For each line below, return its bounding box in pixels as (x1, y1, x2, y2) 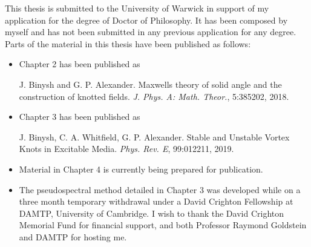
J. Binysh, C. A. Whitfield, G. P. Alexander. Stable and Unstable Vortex (19, 130, 290, 143)
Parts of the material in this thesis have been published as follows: (5, 37, 251, 50)
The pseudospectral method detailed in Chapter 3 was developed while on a (19, 183, 301, 196)
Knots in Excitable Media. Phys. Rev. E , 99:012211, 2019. (19, 142, 234, 155)
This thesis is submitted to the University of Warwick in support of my (5, 2, 269, 14)
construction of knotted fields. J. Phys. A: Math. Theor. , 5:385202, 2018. (19, 90, 289, 102)
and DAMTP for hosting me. (19, 230, 127, 243)
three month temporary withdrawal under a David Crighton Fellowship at (19, 195, 293, 208)
